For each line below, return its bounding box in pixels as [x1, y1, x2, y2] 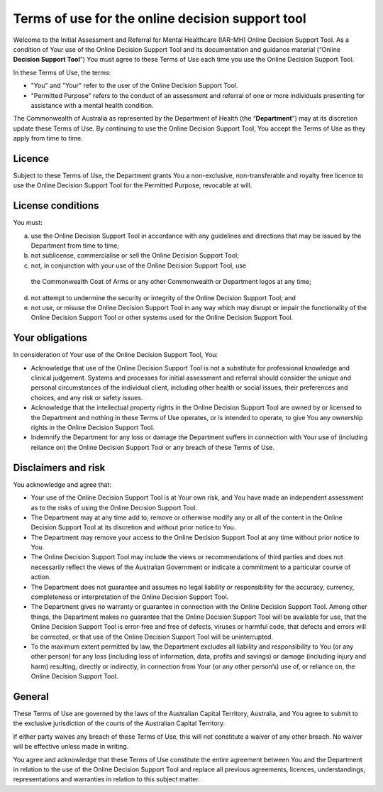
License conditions [13, 199, 99, 212]
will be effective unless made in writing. [13, 742, 129, 751]
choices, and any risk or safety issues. [30, 393, 143, 402]
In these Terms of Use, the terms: [13, 68, 111, 77]
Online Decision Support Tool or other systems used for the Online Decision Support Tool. [30, 313, 294, 322]
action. [30, 573, 51, 581]
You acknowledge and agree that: [13, 480, 111, 489]
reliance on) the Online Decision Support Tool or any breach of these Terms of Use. [30, 443, 274, 451]
